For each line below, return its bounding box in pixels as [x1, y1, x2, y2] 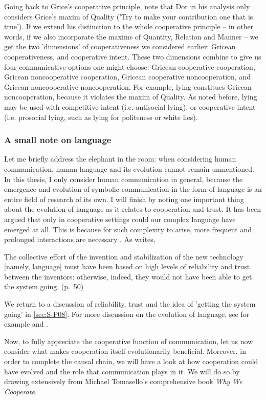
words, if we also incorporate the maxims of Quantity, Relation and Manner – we [4, 31, 258, 42]
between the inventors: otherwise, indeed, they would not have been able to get [4, 271, 252, 282]
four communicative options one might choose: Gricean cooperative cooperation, [4, 61, 255, 72]
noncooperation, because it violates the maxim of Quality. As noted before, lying [4, 91, 257, 102]
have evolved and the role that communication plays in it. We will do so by [4, 366, 240, 376]
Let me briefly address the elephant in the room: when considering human [4, 153, 236, 164]
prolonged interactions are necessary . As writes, [4, 234, 156, 245]
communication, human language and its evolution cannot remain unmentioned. [4, 163, 254, 174]
